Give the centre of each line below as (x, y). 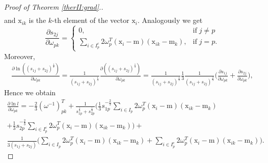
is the (37, 20)
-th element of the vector (91, 20)
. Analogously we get (170, 20)
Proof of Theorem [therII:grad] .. (54, 7)
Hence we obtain (30, 92)
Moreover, (20, 56)
